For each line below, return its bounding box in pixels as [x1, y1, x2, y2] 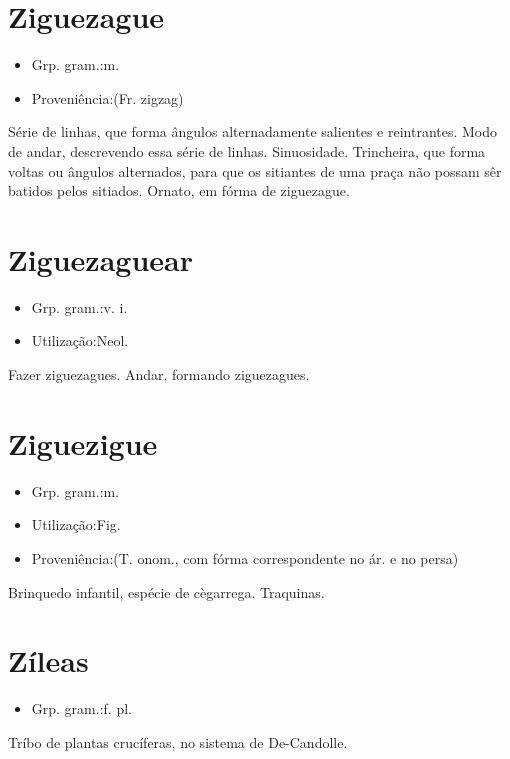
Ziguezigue [8, 422, 158, 463]
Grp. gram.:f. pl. [31, 698, 132, 719]
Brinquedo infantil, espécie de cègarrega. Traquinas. [8, 581, 325, 602]
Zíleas [8, 640, 89, 681]
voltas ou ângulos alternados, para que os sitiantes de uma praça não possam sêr [8, 160, 502, 181]
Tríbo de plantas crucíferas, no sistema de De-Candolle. [8, 731, 348, 752]
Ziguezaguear [8, 238, 193, 279]
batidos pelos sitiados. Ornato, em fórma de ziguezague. [8, 180, 350, 201]
